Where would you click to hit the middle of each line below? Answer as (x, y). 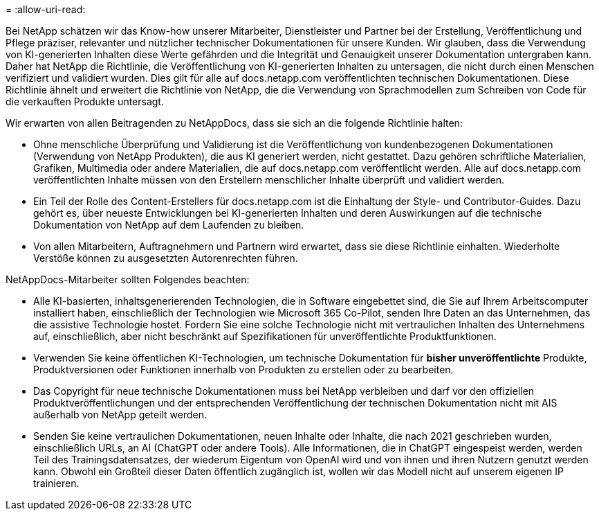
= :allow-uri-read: (46, 9)
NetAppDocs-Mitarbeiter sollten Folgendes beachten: (128, 279)
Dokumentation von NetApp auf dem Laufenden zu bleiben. (169, 225)
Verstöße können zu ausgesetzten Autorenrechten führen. (166, 258)
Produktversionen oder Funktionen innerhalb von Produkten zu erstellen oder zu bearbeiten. (243, 370)
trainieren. (56, 483)
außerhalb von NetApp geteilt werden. (120, 415)
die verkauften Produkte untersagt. (85, 101)
